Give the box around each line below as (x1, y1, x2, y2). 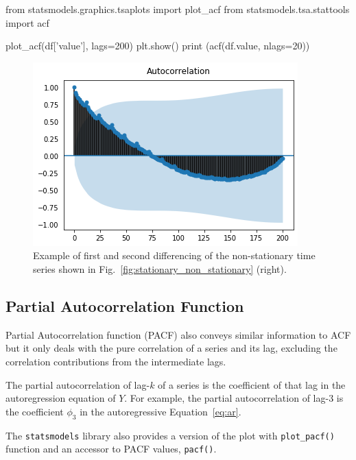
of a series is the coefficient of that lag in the (158, 377, 346, 391)
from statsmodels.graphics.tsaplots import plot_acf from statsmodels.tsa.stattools (5, 2, 350, 16)
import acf (5, 15, 49, 29)
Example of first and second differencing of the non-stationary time (33, 248, 316, 263)
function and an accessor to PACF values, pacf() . (5, 441, 217, 456)
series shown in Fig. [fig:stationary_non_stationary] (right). (33, 261, 287, 276)
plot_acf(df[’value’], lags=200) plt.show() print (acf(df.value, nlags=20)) (5, 38, 310, 53)
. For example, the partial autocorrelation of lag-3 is (124, 391, 344, 405)
